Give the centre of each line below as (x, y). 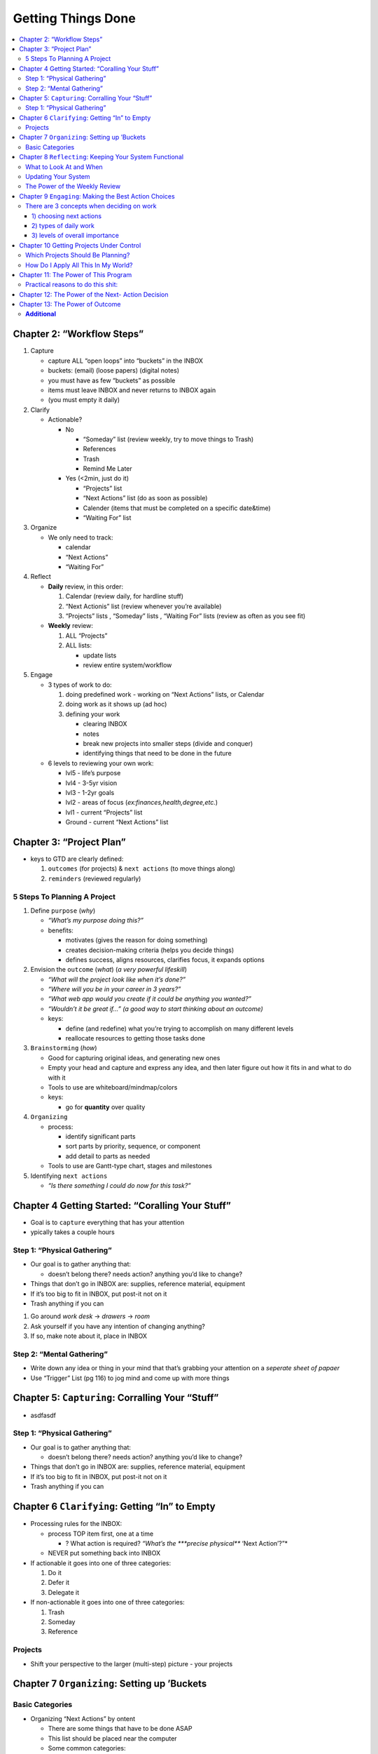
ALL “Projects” (86, 636)
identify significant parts (100, 1136)
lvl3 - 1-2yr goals (90, 792)
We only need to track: (80, 537)
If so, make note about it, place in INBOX (89, 1336)
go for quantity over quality (105, 1107)
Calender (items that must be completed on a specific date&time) (177, 508)
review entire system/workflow (127, 665)
